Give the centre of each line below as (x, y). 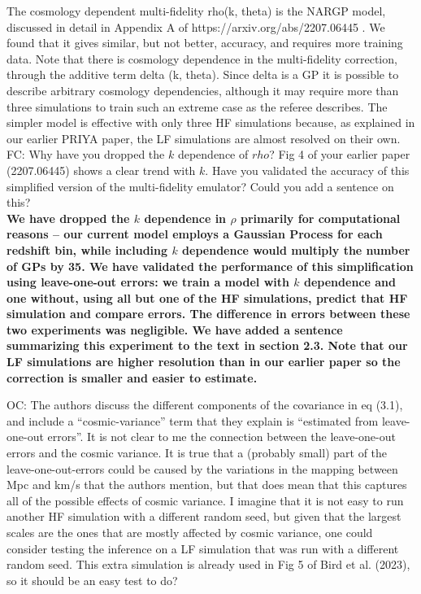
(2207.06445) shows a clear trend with (101, 170)
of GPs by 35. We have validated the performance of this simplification (210, 266)
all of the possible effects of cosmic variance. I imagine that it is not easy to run (205, 500)
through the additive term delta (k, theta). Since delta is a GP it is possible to (203, 74)
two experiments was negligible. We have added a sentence (175, 329)
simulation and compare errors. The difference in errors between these (208, 314)
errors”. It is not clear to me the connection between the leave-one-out (221, 437)
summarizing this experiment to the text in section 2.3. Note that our (207, 345)
